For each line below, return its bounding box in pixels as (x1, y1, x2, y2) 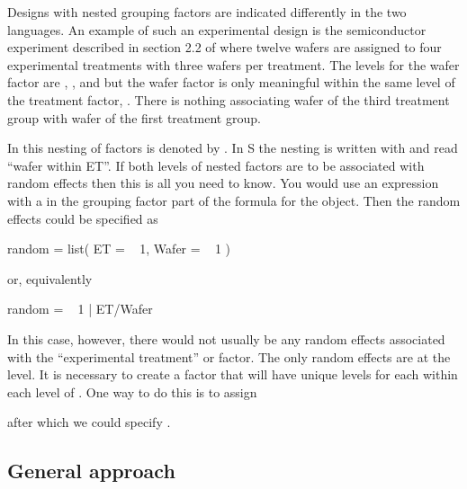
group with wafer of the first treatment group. (7, 108, 261, 127)
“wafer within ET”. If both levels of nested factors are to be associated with (7, 156, 425, 174)
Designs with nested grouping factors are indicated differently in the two (7, 3, 407, 21)
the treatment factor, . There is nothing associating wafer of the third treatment (7, 90, 450, 109)
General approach (7, 457, 175, 485)
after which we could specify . (7, 413, 171, 431)
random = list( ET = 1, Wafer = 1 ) (7, 239, 231, 258)
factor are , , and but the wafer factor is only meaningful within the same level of (7, 73, 455, 92)
